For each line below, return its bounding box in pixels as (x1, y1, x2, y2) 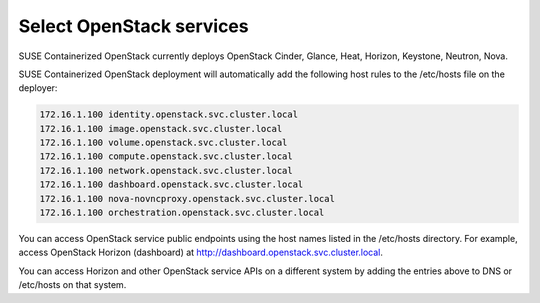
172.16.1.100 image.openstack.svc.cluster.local (39, 123, 283, 134)
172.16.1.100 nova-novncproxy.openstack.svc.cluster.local (39, 193, 335, 204)
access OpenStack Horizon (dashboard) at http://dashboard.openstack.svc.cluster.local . (18, 246, 384, 259)
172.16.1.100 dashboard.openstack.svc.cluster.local (39, 179, 304, 190)
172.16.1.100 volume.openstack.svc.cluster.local (39, 137, 288, 149)
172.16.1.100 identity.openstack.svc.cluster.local (39, 109, 299, 120)
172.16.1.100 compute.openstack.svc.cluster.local (39, 151, 294, 162)
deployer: (18, 82, 58, 94)
